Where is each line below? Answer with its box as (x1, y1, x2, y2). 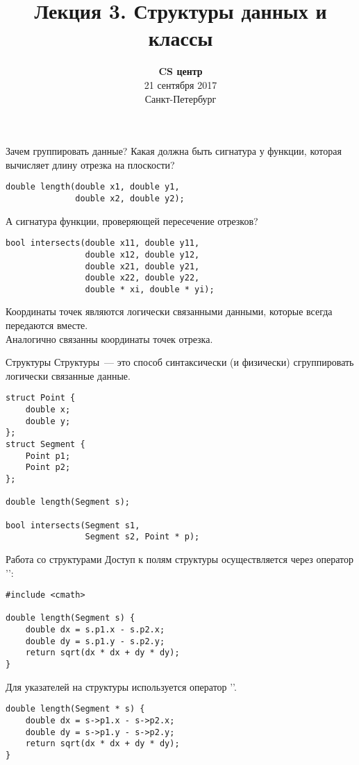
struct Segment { (6, 439, 85, 450)
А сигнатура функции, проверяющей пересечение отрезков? (6, 213, 258, 228)
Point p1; (25, 451, 71, 461)
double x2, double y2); (75, 193, 185, 203)
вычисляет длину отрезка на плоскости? (6, 157, 175, 171)
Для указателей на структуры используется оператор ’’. (6, 679, 237, 693)
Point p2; (25, 462, 71, 473)
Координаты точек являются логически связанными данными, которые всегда (6, 304, 333, 319)
